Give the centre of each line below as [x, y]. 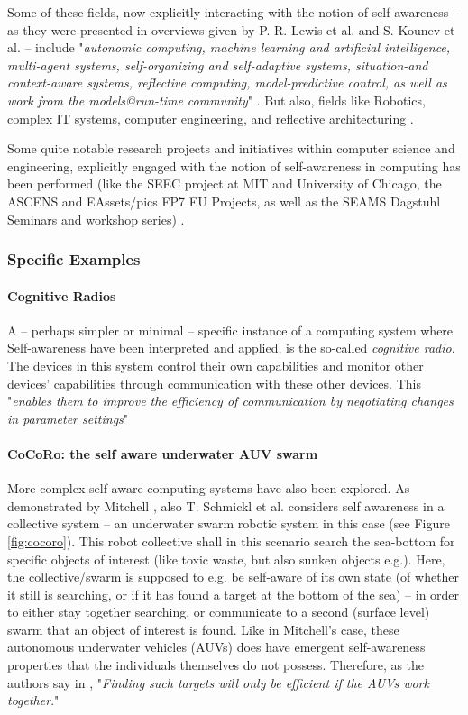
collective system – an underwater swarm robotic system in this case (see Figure [229, 523]
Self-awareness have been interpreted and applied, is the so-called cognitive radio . [231, 348]
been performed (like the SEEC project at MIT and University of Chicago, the [225, 183]
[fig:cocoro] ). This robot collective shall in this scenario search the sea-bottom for [231, 541]
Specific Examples [74, 259]
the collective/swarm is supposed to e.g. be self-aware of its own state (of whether [234, 577]
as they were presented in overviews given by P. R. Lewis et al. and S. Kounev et [231, 29]
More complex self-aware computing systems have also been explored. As [209, 488]
